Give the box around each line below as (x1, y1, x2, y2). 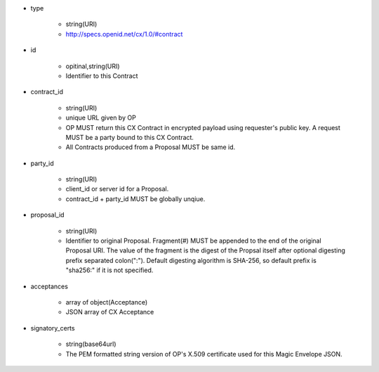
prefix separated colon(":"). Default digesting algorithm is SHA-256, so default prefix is (65, 256, 317, 264)
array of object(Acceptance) (65, 297, 148, 306)
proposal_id (30, 211, 65, 219)
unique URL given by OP (65, 113, 136, 122)
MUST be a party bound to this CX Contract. (65, 133, 194, 141)
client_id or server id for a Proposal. (65, 185, 169, 193)
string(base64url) (65, 340, 117, 348)
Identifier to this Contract (65, 71, 138, 80)
